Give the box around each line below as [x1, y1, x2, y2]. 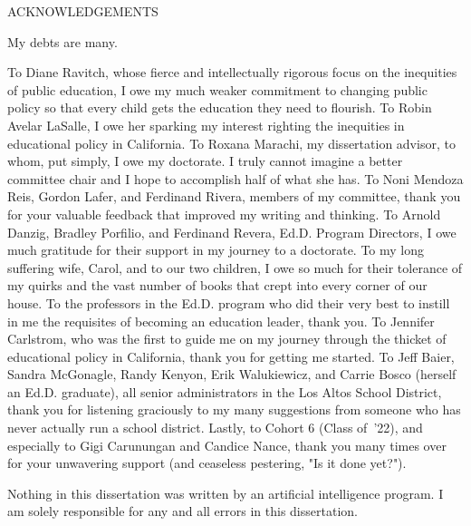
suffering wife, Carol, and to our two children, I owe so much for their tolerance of [7, 258, 463, 277]
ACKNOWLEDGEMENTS [7, 2, 159, 20]
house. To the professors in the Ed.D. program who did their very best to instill [7, 293, 450, 312]
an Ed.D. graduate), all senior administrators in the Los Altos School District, [7, 382, 442, 401]
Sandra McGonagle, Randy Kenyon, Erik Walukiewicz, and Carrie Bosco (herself [7, 365, 457, 384]
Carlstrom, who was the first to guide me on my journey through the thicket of [7, 329, 447, 348]
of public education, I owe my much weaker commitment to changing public [7, 80, 428, 99]
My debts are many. [7, 32, 118, 51]
